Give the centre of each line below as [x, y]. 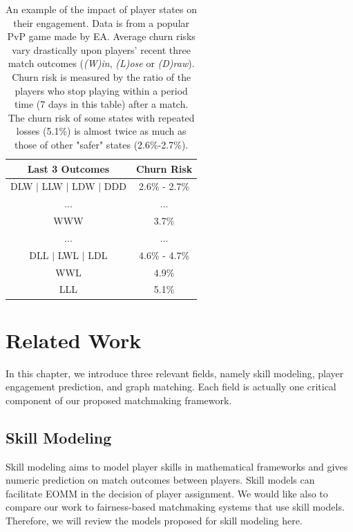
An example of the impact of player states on [101, 9]
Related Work [74, 340]
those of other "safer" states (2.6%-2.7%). [102, 144]
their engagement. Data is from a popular [102, 22]
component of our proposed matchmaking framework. [119, 400]
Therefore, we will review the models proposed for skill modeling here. [154, 521]
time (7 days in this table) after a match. [101, 104]
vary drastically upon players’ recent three [101, 49]
